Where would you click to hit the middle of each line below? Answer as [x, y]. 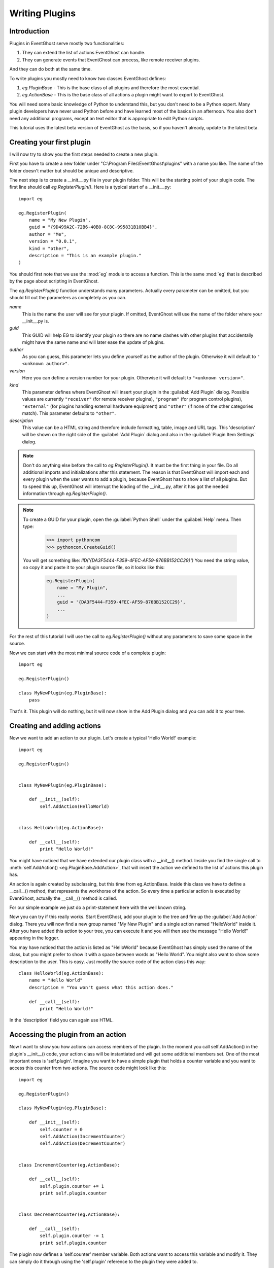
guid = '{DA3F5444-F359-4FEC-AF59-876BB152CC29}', [121, 602]
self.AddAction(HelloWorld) [75, 806]
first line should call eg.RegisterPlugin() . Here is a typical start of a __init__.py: [90, 187]
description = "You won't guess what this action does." [101, 987]
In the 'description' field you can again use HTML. [61, 1020]
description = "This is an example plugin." [85, 255]
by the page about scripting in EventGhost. [54, 281]
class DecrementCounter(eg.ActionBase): [69, 1214]
